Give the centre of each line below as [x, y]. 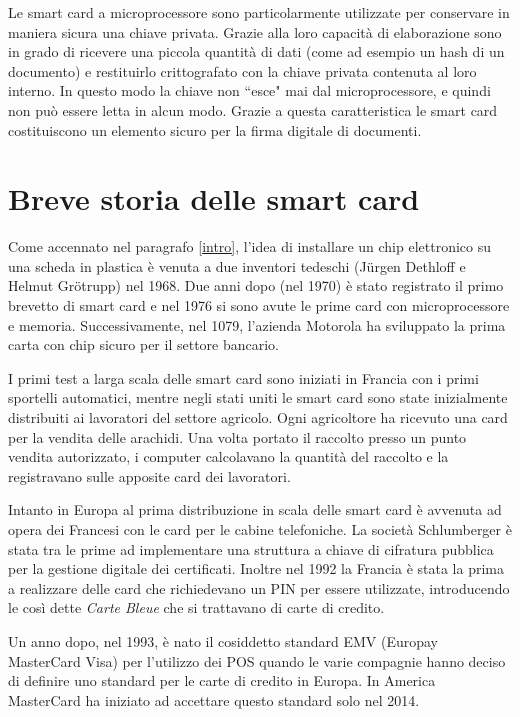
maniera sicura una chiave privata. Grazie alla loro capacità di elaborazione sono [255, 31]
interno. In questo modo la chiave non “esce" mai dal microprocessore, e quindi [249, 90]
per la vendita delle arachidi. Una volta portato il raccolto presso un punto [237, 436]
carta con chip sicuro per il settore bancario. [144, 344]
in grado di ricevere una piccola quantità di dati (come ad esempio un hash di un [256, 51]
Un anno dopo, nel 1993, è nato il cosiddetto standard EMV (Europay [223, 640]
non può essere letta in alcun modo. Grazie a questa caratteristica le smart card [253, 109]
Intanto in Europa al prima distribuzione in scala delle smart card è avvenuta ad [255, 509]
